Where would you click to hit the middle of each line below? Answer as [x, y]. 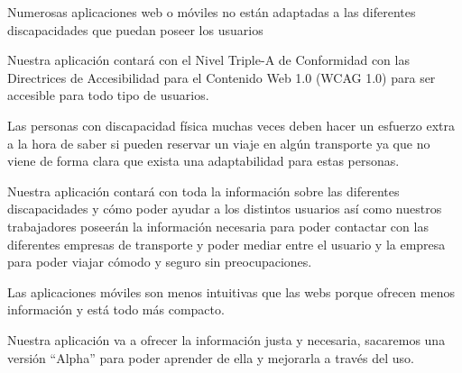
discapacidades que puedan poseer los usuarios [135, 29]
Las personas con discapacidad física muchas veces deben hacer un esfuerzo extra [231, 125]
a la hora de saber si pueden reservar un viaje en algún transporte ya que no [219, 143]
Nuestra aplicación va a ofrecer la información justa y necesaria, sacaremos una [226, 339]
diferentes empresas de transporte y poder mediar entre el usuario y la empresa [226, 244]
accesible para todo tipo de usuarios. [108, 95]
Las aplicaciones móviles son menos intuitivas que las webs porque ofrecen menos [231, 291]
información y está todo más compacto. [116, 309]
